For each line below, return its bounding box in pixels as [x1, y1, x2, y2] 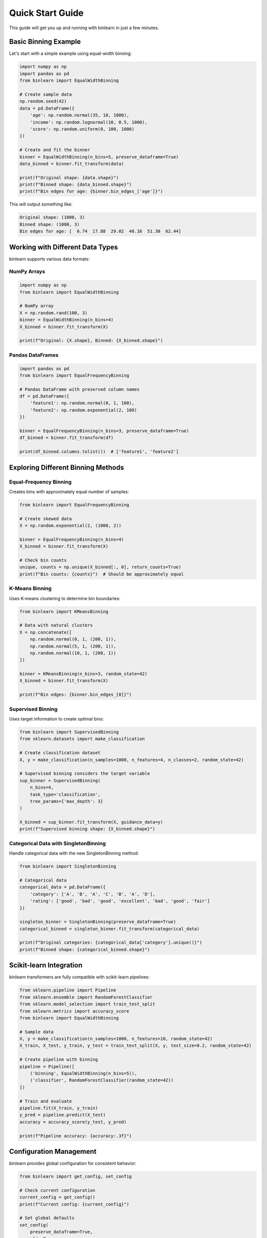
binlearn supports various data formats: [9, 256, 90, 262]
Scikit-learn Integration [9, 961, 83, 970]
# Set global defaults [19, 1215, 75, 1221]
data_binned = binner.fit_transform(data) [19, 161, 124, 166]
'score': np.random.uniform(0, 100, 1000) [30, 126, 134, 132]
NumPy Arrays [9, 268, 45, 275]
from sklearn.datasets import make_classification [19, 736, 145, 742]
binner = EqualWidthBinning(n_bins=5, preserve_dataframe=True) [19, 154, 179, 159]
